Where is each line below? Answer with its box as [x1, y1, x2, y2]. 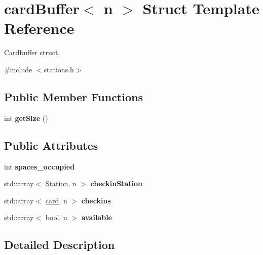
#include [4, 64, 32, 74]
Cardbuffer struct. [4, 47, 60, 58]
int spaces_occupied [4, 161, 75, 172]
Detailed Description [4, 237, 115, 252]
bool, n [45, 212, 67, 223]
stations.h [44, 64, 74, 74]
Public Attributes [4, 137, 98, 153]
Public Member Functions [4, 89, 143, 104]
